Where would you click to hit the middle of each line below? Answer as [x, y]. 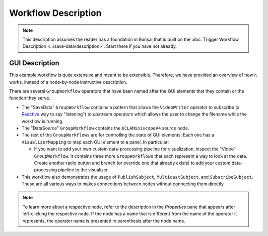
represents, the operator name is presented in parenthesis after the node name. [104, 221]
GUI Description [34, 63]
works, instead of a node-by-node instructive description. [68, 82]
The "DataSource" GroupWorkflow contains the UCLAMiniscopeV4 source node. [105, 128]
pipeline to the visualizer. [83, 170]
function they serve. [30, 98]
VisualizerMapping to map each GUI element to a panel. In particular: [95, 142]
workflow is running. [42, 121]
